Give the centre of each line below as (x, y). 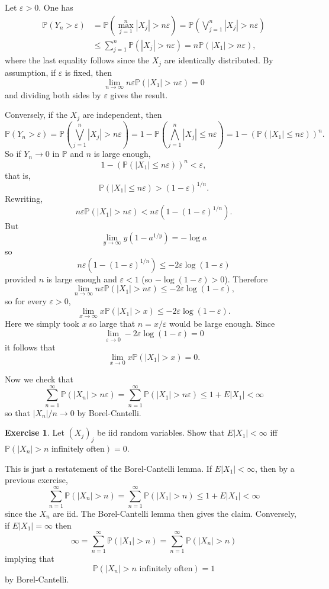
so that (17, 412)
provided (20, 279)
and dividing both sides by (53, 94)
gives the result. (139, 94)
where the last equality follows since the (77, 60)
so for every (26, 301)
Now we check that (39, 379)
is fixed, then (88, 72)
